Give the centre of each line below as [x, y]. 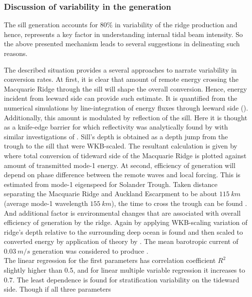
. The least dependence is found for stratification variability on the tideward [126, 279]
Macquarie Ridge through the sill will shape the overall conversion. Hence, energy [126, 88]
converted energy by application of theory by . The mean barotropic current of [121, 241]
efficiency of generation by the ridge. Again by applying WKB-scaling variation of [126, 222]
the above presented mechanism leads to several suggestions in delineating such [122, 44]
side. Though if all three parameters [57, 289]
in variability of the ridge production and [176, 25]
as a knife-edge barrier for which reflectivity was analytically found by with [116, 127]
